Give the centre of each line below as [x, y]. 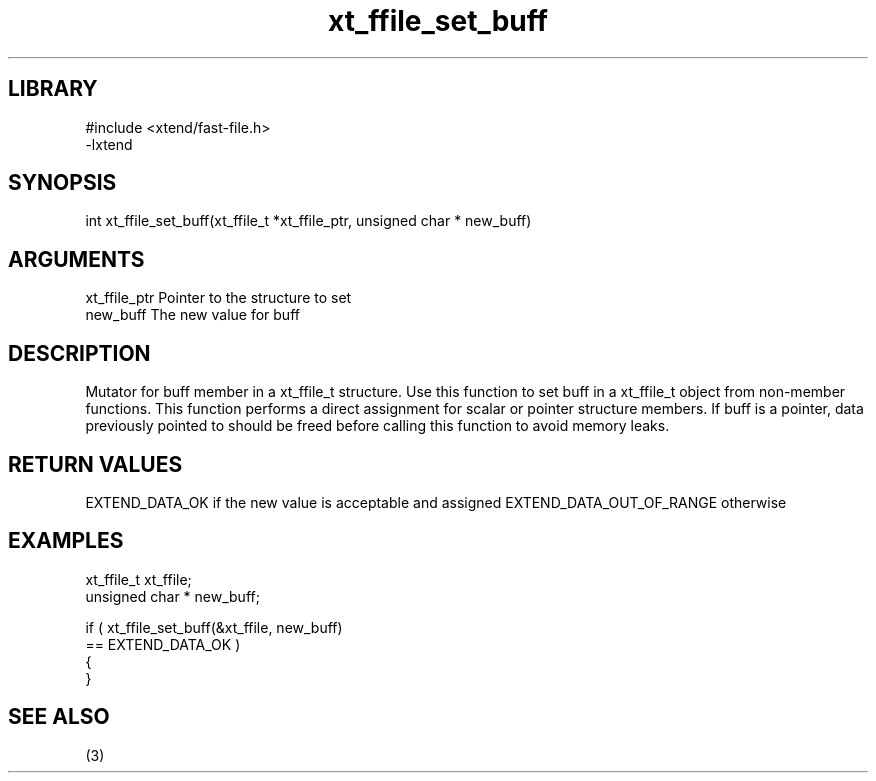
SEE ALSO [59, 717]
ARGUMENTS [76, 259]
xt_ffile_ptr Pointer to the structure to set [218, 298]
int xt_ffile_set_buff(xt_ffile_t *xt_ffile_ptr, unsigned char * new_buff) [308, 221]
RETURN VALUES [95, 464]
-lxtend [109, 144]
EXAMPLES [66, 541]
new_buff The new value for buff [192, 315]
